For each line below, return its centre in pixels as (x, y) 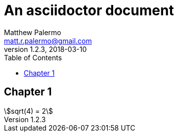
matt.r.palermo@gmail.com (48, 41)
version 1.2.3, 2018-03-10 (45, 49)
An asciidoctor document (89, 10)
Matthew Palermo (33, 32)
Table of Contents (33, 57)
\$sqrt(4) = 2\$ (29, 111)
